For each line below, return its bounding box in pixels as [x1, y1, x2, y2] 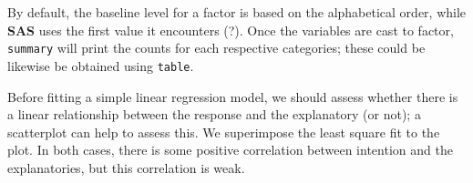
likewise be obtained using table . [7, 56, 194, 75]
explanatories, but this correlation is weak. [7, 158, 245, 177]
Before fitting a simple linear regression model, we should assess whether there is [7, 86, 458, 106]
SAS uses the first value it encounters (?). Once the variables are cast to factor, [7, 20, 454, 39]
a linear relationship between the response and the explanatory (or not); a [7, 105, 421, 124]
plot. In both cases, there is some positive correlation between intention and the [7, 140, 453, 159]
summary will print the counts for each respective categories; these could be [7, 38, 426, 57]
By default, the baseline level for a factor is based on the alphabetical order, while [7, 3, 467, 21]
